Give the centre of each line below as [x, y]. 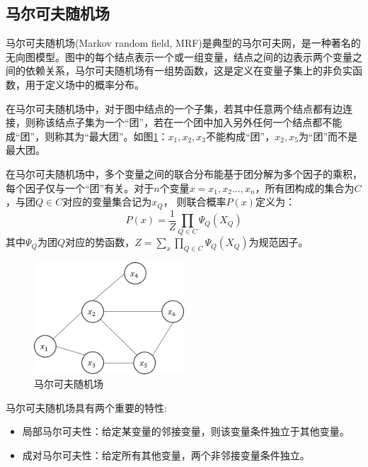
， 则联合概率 [195, 202]
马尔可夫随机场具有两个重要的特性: [86, 407]
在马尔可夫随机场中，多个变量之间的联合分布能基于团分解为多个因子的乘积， [184, 173]
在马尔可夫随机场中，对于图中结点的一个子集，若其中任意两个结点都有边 [174, 108]
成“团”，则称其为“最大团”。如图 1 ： [87, 136]
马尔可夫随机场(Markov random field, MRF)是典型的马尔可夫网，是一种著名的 [183, 43]
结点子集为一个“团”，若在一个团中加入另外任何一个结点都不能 [199, 122]
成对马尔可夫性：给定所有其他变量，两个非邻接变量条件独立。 [166, 455]
